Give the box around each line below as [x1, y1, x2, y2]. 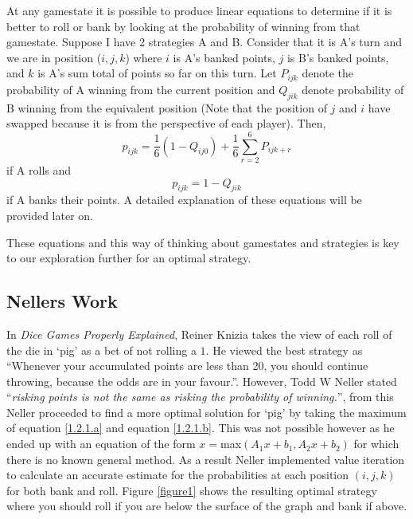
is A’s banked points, [173, 49, 275, 65]
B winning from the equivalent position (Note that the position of [6, 99, 327, 116]
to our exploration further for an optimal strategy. [6, 250, 251, 266]
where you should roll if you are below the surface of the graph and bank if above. [6, 497, 407, 514]
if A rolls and [6, 161, 72, 178]
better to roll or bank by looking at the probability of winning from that [6, 18, 360, 34]
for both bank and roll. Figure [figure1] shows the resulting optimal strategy [6, 482, 377, 498]
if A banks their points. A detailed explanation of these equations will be [6, 191, 362, 208]
